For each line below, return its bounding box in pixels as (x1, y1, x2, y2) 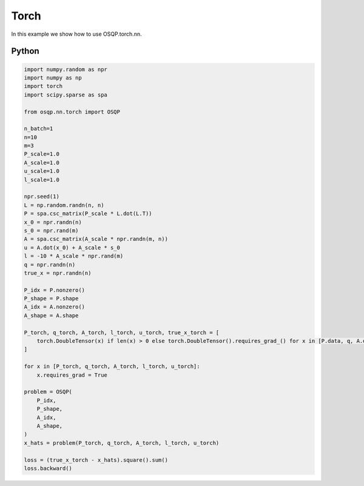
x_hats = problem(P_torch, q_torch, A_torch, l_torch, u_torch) (24, 439, 220, 446)
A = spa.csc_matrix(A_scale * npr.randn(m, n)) (24, 235, 168, 243)
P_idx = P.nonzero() (24, 286, 85, 294)
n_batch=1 (24, 125, 53, 132)
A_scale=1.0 (24, 159, 60, 166)
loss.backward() (24, 465, 73, 471)
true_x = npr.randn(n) (24, 269, 92, 276)
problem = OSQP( (24, 388, 73, 396)
